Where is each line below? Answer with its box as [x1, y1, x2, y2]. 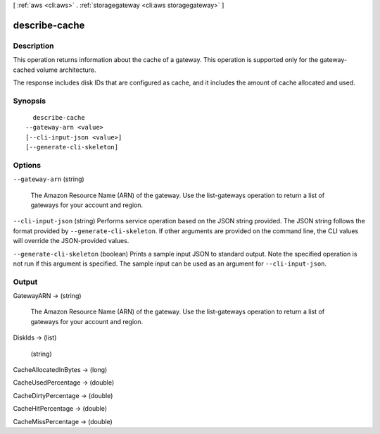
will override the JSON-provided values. [13, 237, 129, 245]
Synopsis [13, 96, 46, 106]
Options [13, 160, 42, 170]
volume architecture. [36, 66, 96, 74]
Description [13, 41, 54, 51]
